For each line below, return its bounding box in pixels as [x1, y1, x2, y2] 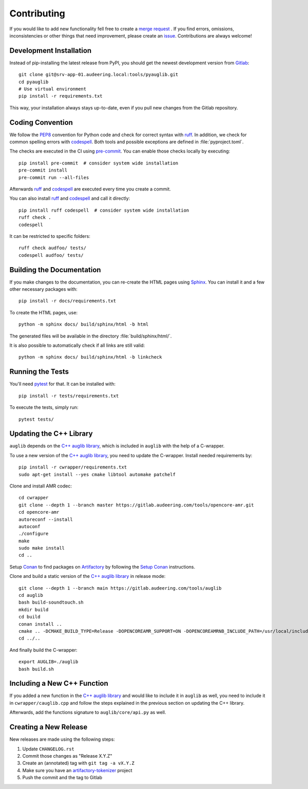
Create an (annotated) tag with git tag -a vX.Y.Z [22, 760, 134, 766]
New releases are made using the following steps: [9, 736, 115, 742]
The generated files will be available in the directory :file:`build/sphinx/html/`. [9, 333, 172, 339]
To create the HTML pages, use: [9, 309, 78, 315]
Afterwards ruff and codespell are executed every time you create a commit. [9, 186, 171, 192]
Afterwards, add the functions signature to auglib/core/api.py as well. [9, 709, 166, 716]
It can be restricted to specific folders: [9, 233, 91, 239]
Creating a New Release [9, 723, 88, 731]
